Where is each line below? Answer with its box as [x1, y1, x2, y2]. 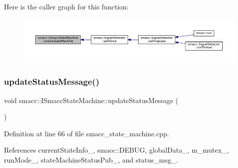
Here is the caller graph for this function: [4, 1, 129, 11]
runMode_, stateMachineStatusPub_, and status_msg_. [4, 154, 178, 165]
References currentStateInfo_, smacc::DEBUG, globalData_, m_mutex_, [4, 145, 229, 155]
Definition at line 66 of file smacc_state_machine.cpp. [4, 128, 169, 138]
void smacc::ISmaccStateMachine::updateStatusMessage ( [4, 95, 178, 105]
